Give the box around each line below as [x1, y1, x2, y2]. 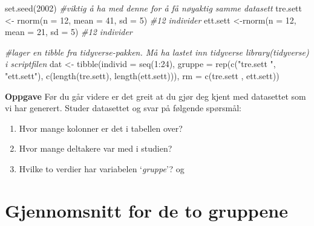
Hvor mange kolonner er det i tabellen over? [19, 121, 183, 134]
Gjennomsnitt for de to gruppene [5, 198, 288, 222]
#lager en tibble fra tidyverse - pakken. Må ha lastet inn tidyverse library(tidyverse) [5, 45, 309, 58]
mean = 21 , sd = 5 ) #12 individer [5, 25, 132, 38]
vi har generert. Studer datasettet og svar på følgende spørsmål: [5, 102, 241, 114]
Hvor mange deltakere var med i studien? [19, 142, 172, 155]
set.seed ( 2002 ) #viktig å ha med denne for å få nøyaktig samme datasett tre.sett [5, 2, 302, 14]
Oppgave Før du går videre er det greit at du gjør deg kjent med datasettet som [5, 89, 306, 102]
